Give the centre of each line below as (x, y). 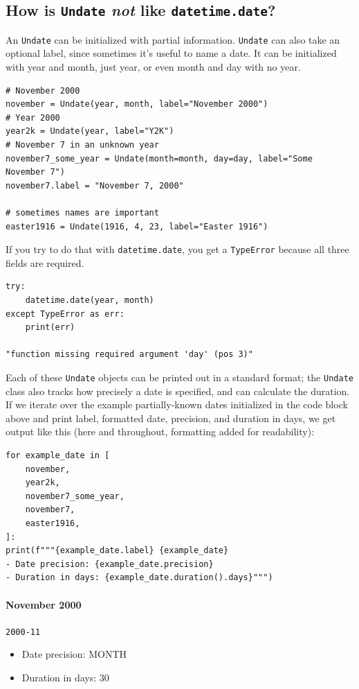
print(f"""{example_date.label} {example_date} (117, 551)
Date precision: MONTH (74, 654)
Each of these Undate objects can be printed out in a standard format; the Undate (179, 377)
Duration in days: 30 (65, 677)
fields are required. (45, 262)
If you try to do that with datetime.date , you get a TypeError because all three (177, 249)
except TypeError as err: (65, 314)
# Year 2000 (33, 117)
